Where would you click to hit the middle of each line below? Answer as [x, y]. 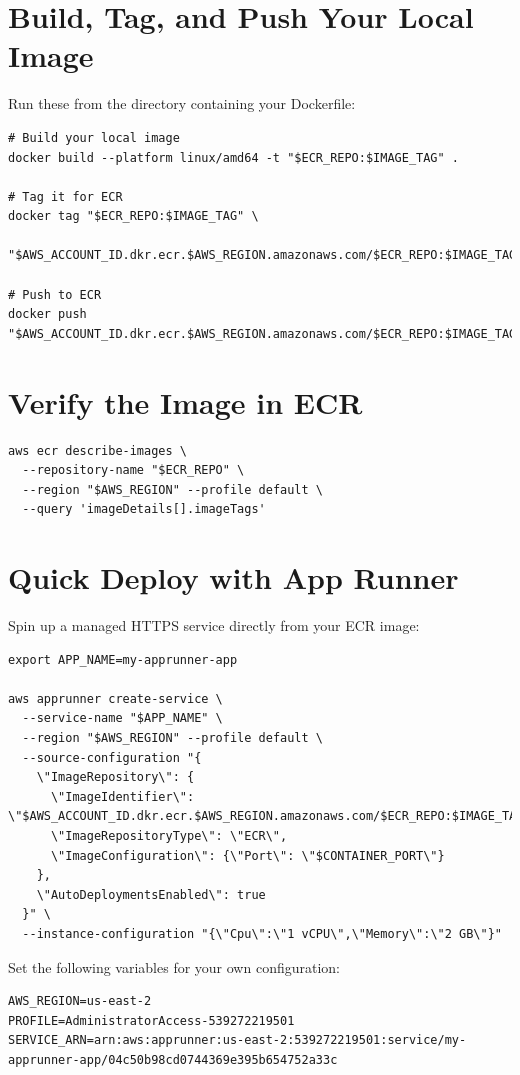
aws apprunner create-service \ [115, 698]
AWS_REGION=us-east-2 [80, 1001]
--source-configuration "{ [112, 757]
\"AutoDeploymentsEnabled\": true [151, 894]
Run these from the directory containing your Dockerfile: [182, 103]
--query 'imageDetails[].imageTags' [144, 509]
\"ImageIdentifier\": [122, 796]
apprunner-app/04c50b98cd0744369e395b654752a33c [173, 1059]
